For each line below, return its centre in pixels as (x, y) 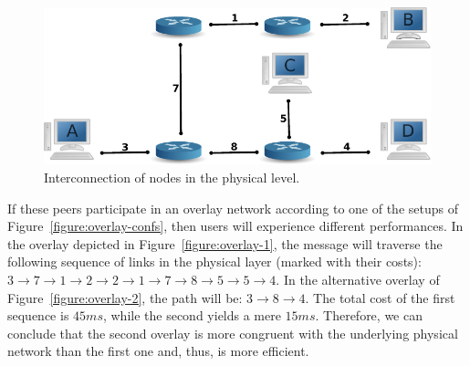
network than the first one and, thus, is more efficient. (158, 351)
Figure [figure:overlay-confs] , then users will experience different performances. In (235, 226)
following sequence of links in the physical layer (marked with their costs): (214, 261)
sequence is (38, 315)
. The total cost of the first (380, 297)
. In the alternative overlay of (358, 280)
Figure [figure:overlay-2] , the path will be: (125, 297)
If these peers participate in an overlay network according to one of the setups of (233, 208)
